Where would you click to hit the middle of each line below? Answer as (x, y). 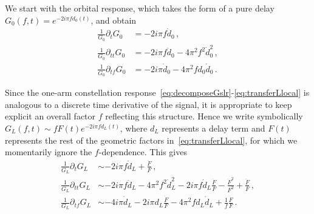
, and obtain (114, 20)
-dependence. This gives (143, 152)
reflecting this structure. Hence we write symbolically (204, 116)
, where (134, 128)
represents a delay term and (213, 128)
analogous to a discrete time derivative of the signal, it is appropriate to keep (148, 104)
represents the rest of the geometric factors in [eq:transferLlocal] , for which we (151, 140)
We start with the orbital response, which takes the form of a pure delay (140, 8)
